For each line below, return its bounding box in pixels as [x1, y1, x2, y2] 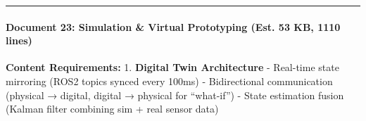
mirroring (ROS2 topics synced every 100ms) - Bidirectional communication [6, 73, 333, 88]
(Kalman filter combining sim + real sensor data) [6, 101, 219, 116]
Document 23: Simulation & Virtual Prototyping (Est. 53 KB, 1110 [6, 19, 341, 34]
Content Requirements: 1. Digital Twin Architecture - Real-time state [6, 60, 339, 75]
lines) [6, 33, 32, 48]
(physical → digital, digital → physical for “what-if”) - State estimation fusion [6, 87, 344, 102]
